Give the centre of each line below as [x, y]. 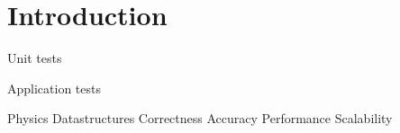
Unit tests [35, 58]
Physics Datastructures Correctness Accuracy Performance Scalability [200, 118]
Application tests [54, 88]
